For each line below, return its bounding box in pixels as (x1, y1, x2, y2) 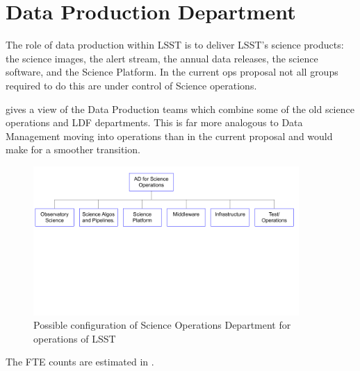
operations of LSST (33, 331, 116, 345)
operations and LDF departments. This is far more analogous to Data (6, 115, 303, 130)
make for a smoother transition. (6, 142, 140, 157)
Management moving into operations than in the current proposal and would (6, 128, 333, 143)
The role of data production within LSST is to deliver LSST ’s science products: (6, 37, 344, 52)
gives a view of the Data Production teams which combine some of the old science (6, 101, 354, 116)
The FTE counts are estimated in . (6, 354, 154, 369)
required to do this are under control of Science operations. (6, 78, 257, 92)
